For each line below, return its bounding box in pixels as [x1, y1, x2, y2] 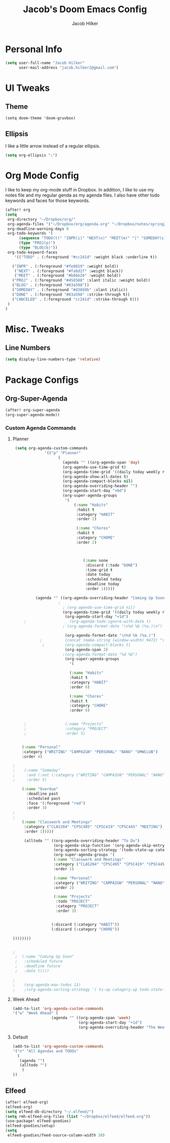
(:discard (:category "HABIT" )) [51, 922, 120, 927]
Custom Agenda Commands [5, 424, 76, 431]
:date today [85, 572, 110, 577]
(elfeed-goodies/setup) [5, 1123, 56, 1128]
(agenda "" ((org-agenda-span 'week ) [51, 1016, 131, 1021]
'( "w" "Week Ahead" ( [12, 1010, 59, 1016]
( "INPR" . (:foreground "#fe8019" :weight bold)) [12, 264, 119, 269]
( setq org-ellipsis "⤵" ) [5, 153, 58, 158]
